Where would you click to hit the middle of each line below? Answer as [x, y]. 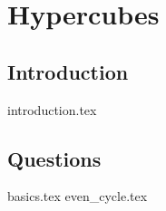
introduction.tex [52, 109]
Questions [54, 158]
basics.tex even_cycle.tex [78, 196]
